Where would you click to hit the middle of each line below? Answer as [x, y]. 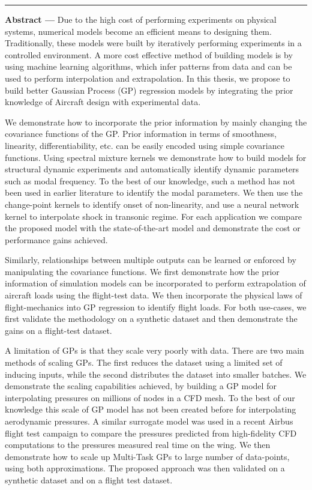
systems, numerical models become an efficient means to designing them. [138, 31]
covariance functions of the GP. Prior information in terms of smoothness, [141, 134]
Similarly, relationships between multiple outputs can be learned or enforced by [151, 260]
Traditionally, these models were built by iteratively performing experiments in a [153, 43]
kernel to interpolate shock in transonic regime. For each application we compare [153, 216]
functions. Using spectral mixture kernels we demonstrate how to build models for [156, 157]
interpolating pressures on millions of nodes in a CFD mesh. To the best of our [150, 397]
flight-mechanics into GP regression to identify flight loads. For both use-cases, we [156, 307]
